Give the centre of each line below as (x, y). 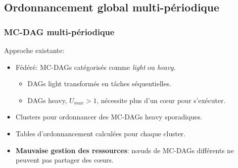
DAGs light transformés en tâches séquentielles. (99, 84)
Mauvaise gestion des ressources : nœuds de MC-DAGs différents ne (125, 150)
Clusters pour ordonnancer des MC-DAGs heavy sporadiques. (109, 117)
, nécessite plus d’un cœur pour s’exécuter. (161, 100)
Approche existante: (34, 50)
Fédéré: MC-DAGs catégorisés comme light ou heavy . (95, 67)
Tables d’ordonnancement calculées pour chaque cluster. (100, 133)
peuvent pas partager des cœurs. (65, 160)
